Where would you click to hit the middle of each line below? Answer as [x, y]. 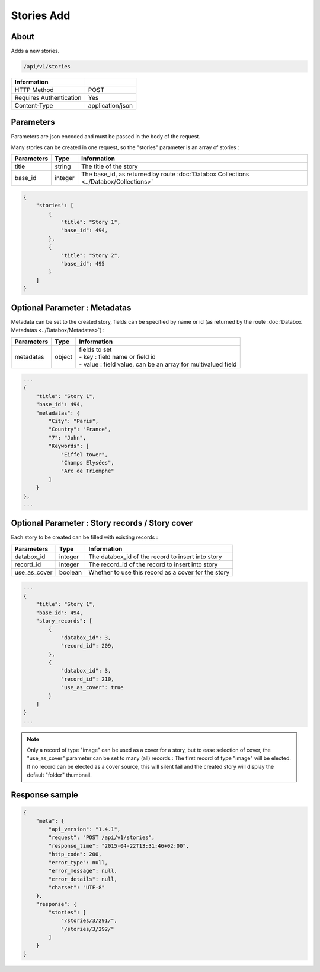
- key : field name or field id [118, 356]
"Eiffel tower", [84, 454]
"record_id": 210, [88, 679]
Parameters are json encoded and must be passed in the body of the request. [106, 136]
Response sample [44, 795]
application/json [111, 106]
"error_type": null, [78, 862]
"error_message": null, [83, 871]
